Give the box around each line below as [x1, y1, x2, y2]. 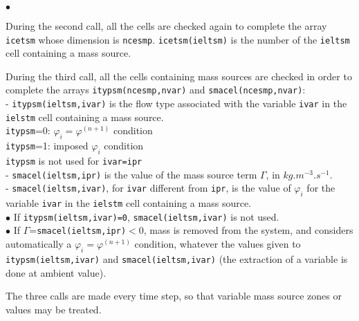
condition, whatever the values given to [134, 237, 301, 251]
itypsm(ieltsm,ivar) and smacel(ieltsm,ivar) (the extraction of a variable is [6, 251, 348, 266]
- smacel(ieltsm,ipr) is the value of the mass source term [6, 167, 257, 181]
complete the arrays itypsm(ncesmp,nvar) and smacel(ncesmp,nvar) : [6, 82, 306, 97]
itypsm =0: [6, 123, 50, 138]
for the [306, 181, 335, 195]
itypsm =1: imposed [6, 138, 89, 153]
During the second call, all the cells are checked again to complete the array [6, 19, 327, 33]
